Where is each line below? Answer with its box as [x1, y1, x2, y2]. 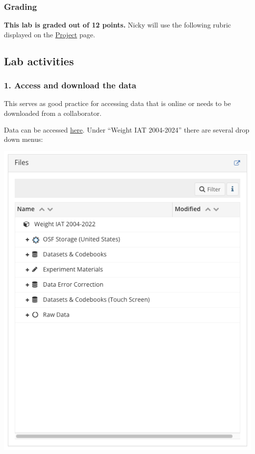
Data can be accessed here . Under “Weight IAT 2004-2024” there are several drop [4, 124, 250, 134]
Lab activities [4, 53, 74, 68]
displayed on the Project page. [4, 29, 95, 39]
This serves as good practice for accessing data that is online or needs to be [4, 98, 231, 108]
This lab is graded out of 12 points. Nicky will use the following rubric [4, 20, 231, 30]
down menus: [4, 134, 43, 144]
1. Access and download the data [4, 79, 136, 91]
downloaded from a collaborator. [4, 108, 102, 118]
